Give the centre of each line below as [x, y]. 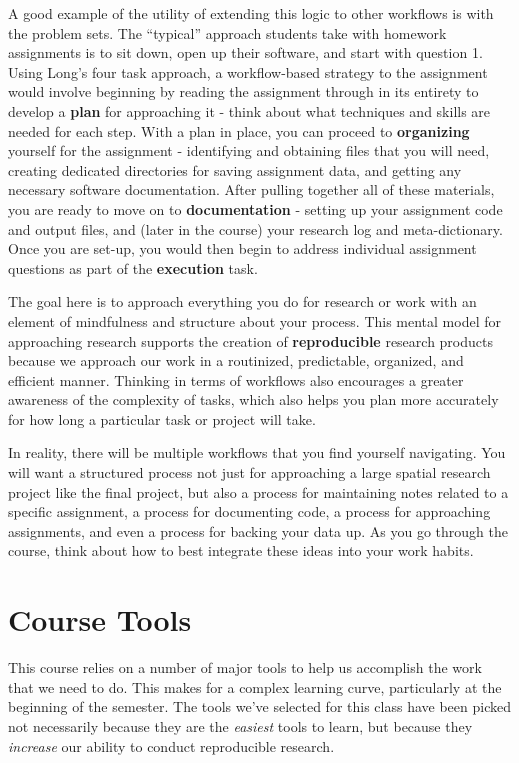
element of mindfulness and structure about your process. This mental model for [254, 320]
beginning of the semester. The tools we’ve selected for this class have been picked [259, 706]
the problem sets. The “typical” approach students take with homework [227, 32]
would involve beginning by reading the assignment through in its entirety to [243, 91]
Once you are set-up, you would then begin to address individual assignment [242, 248]
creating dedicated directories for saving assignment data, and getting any [235, 169]
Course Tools [100, 619]
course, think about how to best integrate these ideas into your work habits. [241, 550]
